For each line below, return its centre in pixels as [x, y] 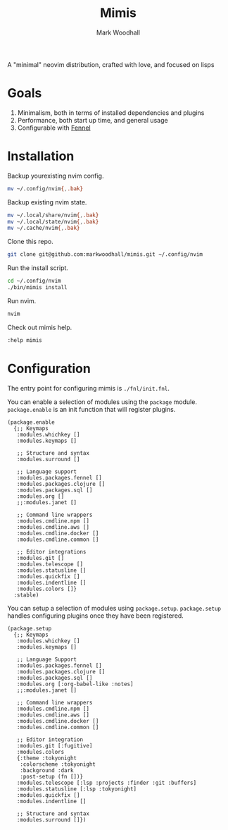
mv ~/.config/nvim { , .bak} [45, 188]
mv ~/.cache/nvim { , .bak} [44, 228]
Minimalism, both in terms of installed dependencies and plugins [111, 112]
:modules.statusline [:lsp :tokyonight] [77, 789]
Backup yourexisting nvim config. [56, 176]
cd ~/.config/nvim [34, 281]
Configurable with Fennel [54, 128]
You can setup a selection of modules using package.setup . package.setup [114, 608]
